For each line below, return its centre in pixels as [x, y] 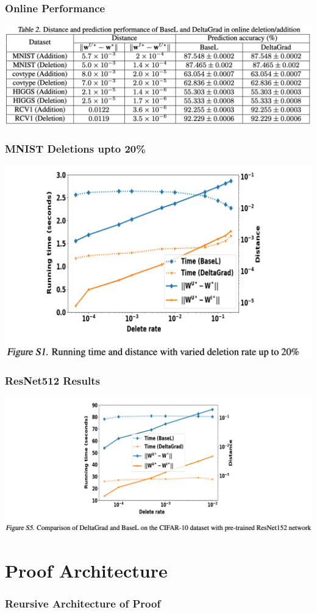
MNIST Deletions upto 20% [75, 149]
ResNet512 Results [52, 381]
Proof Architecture [86, 570]
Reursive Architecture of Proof [83, 603]
